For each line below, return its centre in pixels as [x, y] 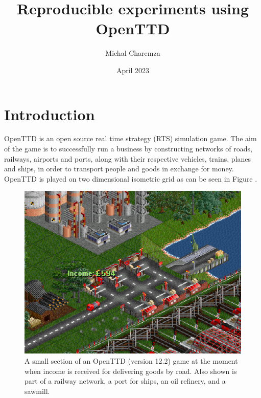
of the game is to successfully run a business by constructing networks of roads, [128, 149]
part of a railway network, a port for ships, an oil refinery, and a [125, 381]
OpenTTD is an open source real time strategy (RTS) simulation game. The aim [130, 138]
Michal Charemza [133, 53]
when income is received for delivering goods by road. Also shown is [131, 371]
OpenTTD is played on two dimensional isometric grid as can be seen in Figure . [131, 178]
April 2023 [133, 70]
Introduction [50, 114]
